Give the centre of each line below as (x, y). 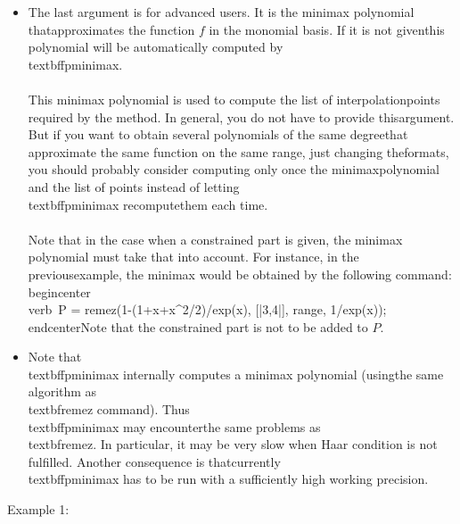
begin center (59, 291)
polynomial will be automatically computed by (156, 47)
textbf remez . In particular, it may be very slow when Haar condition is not (233, 444)
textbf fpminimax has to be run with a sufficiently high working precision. (228, 479)
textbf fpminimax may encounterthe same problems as (174, 426)
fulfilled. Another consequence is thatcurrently (154, 461)
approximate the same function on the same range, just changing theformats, (238, 151)
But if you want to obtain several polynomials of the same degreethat (218, 134)
